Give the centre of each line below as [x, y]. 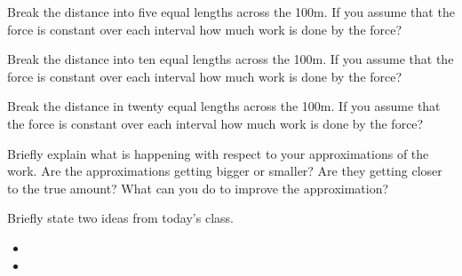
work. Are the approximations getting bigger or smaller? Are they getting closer [225, 171]
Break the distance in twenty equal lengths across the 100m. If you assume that [224, 106]
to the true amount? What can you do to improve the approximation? [198, 188]
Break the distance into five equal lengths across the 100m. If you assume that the [231, 12]
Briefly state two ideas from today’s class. [120, 218]
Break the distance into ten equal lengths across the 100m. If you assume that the [231, 59]
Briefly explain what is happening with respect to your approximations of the [218, 153]
